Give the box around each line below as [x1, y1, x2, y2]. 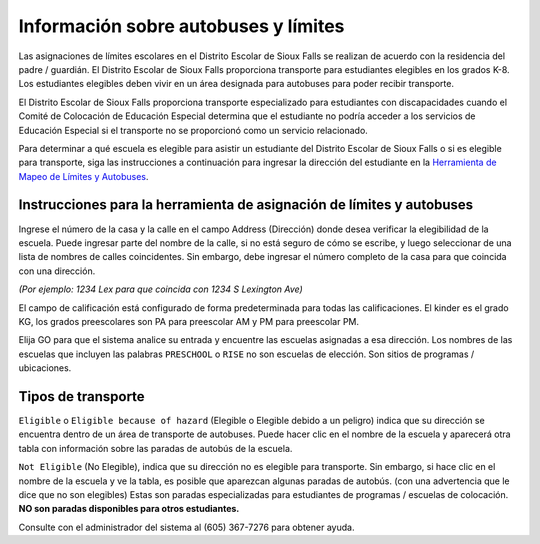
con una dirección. [18, 265, 96, 277]
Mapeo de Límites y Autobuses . [18, 170, 149, 182]
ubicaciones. [18, 362, 72, 374]
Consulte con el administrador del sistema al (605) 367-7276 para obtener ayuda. [18, 521, 355, 533]
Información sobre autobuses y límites [18, 15, 345, 37]
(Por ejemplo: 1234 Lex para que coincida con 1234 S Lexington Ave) [18, 283, 304, 295]
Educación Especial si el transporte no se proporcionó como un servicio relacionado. [18, 124, 369, 136]
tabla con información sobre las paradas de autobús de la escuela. [18, 442, 293, 454]
